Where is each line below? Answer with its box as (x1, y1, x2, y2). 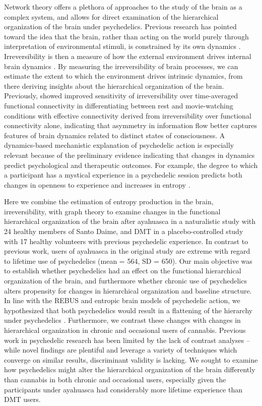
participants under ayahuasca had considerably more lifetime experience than (4, 384, 242, 394)
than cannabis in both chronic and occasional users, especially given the (4, 374, 226, 384)
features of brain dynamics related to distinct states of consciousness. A (4, 130, 225, 140)
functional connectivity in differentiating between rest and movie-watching (4, 100, 233, 110)
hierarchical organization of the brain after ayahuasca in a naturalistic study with (4, 216, 256, 226)
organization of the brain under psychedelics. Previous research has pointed (4, 21, 237, 32)
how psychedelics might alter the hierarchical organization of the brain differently (4, 364, 255, 375)
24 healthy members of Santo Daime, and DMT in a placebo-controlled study (4, 226, 243, 237)
